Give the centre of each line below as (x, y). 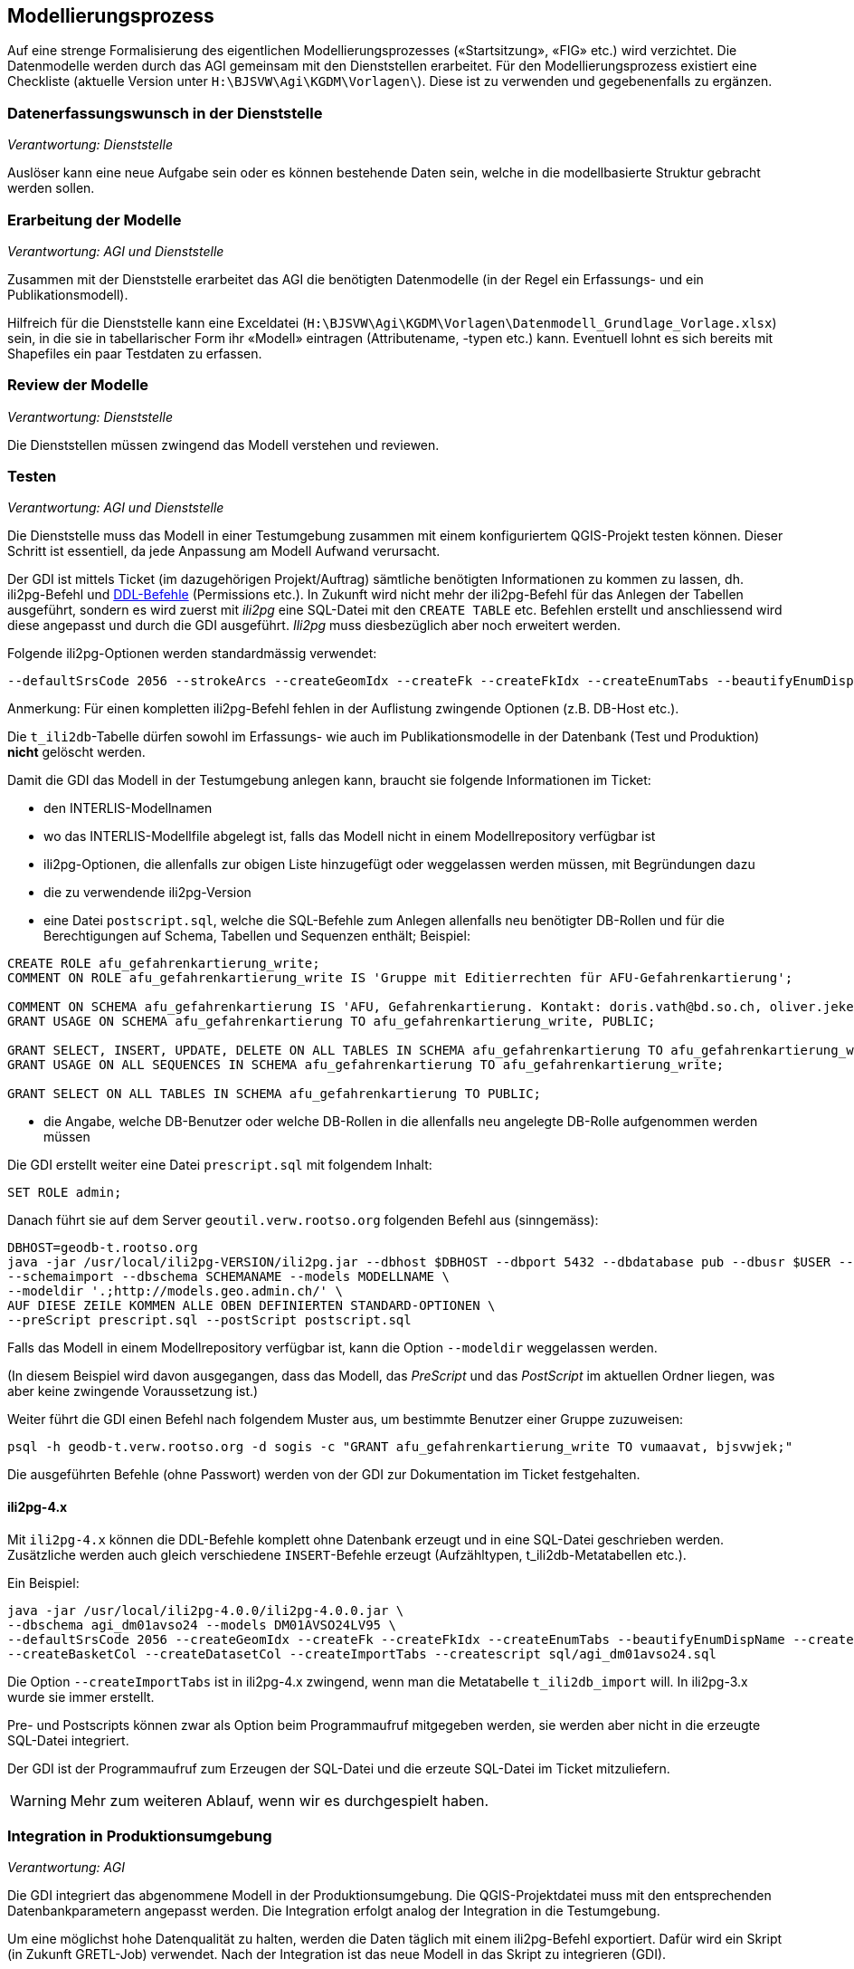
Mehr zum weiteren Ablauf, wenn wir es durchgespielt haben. (280, 1800)
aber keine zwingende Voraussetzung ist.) (133, 1391)
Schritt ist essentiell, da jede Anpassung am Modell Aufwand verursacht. (224, 551)
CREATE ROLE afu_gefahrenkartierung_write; (164, 964)
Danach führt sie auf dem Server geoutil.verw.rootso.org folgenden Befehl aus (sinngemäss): (303, 1220)
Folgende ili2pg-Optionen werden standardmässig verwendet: (192, 654)
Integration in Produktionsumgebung (140, 1836)
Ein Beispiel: (43, 1582)
